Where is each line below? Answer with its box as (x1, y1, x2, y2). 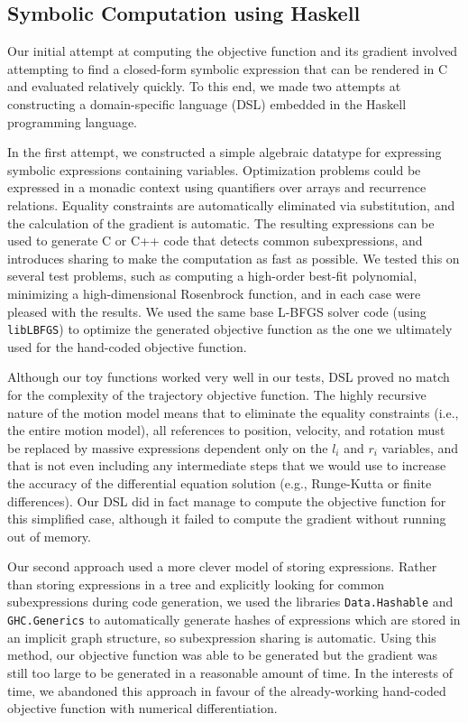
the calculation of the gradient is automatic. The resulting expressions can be (7, 213, 435, 232)
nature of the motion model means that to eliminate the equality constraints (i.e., (7, 403, 459, 422)
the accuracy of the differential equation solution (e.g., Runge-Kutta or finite (7, 473, 432, 492)
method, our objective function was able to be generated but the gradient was (7, 645, 438, 664)
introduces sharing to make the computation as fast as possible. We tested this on (7, 248, 460, 267)
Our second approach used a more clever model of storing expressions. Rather (7, 557, 437, 576)
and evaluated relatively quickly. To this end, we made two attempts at (7, 77, 401, 96)
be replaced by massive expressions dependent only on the (7, 438, 328, 457)
